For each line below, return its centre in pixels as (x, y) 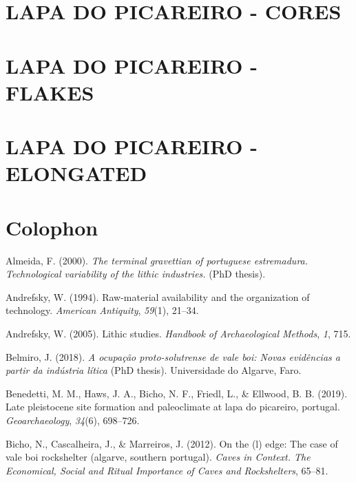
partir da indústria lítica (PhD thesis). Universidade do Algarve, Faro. (154, 370)
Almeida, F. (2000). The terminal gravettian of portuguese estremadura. (157, 260)
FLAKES (50, 92)
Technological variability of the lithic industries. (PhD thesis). (136, 274)
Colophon (52, 227)
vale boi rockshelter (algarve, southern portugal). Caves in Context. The (158, 457)
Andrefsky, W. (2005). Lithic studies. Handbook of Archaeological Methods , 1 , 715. (178, 333)
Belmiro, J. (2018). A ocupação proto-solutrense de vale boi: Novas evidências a (173, 356)
